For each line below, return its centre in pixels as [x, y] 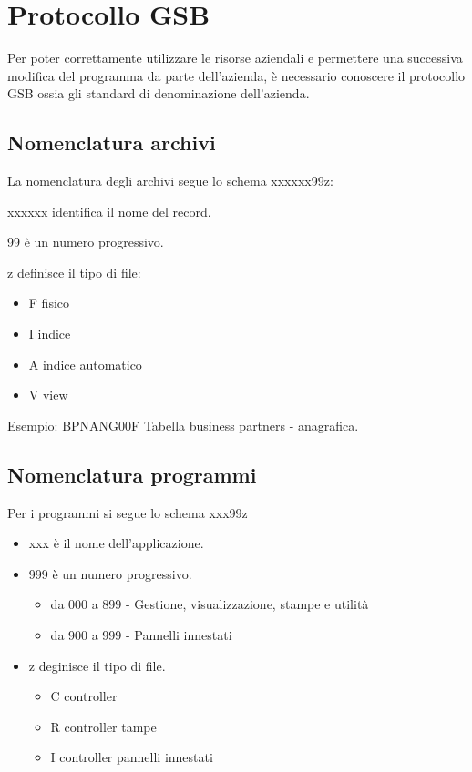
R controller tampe [103, 726]
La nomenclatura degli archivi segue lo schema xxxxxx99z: [170, 181]
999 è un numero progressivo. [110, 573]
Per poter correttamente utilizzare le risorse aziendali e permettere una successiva [235, 58]
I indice [50, 334]
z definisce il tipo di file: [74, 272]
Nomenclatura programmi [132, 474]
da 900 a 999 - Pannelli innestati [141, 635]
